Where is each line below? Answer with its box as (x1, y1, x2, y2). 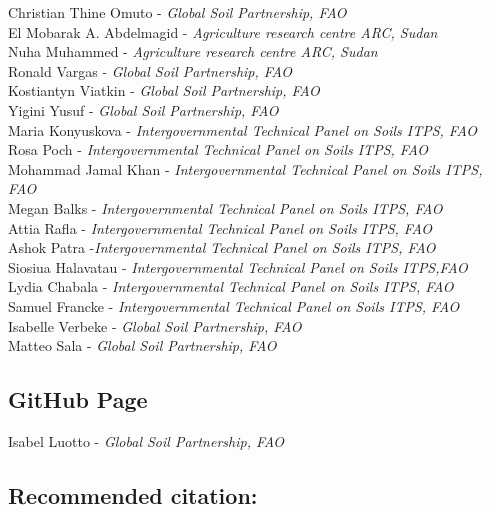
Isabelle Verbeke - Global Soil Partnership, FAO (8, 315, 302, 336)
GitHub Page (8, 384, 148, 415)
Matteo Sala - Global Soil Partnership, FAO (8, 335, 277, 356)
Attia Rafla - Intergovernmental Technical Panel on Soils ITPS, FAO (8, 217, 432, 238)
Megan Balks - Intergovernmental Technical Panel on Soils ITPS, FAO (8, 197, 443, 218)
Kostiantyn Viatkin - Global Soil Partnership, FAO (8, 80, 320, 101)
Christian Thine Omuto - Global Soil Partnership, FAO (8, 2, 347, 22)
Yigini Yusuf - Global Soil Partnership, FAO (8, 99, 279, 120)
